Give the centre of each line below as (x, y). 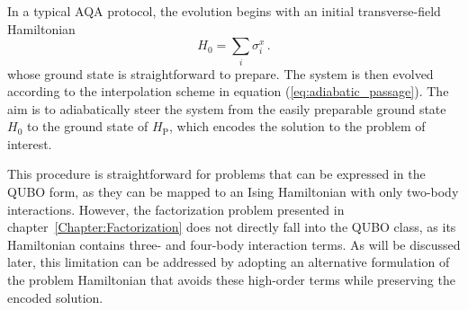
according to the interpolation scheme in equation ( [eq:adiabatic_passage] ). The (228, 91)
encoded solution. (55, 297)
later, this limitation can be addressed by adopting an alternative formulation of (229, 262)
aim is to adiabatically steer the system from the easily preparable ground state (227, 108)
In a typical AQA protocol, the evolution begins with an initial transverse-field (224, 11)
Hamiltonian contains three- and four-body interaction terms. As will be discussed (234, 244)
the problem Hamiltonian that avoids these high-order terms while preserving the (231, 280)
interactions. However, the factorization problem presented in (176, 209)
